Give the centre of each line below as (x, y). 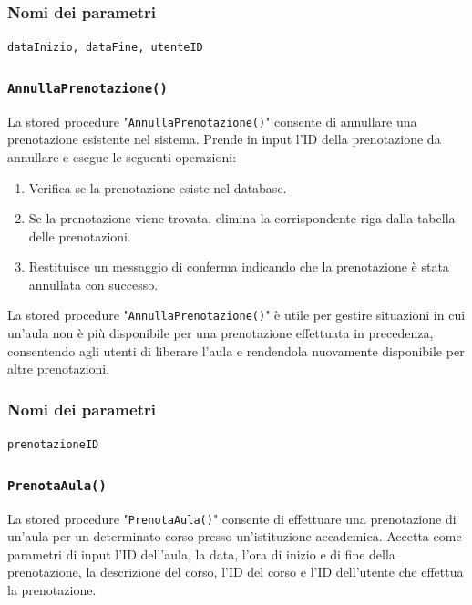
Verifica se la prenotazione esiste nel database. (158, 187)
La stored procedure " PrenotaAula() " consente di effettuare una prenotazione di (232, 518)
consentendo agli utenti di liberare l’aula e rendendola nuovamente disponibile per (236, 350)
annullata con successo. (93, 284)
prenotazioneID (53, 445)
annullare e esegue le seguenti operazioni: (122, 156)
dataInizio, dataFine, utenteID (105, 48)
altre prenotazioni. (59, 369)
